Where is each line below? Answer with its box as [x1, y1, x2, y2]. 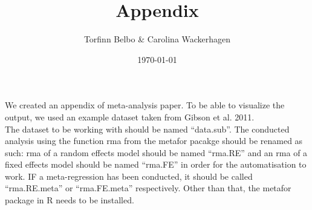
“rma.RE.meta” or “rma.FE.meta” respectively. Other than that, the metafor [5, 182, 291, 194]
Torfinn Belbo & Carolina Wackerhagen [83, 33, 231, 45]
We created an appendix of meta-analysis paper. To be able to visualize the [5, 99, 285, 111]
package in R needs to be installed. [5, 194, 134, 206]
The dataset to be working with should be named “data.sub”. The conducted [5, 122, 290, 135]
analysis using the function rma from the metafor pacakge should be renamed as [5, 134, 303, 147]
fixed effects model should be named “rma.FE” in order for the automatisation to [5, 158, 307, 171]
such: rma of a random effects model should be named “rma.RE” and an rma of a [5, 146, 308, 159]
